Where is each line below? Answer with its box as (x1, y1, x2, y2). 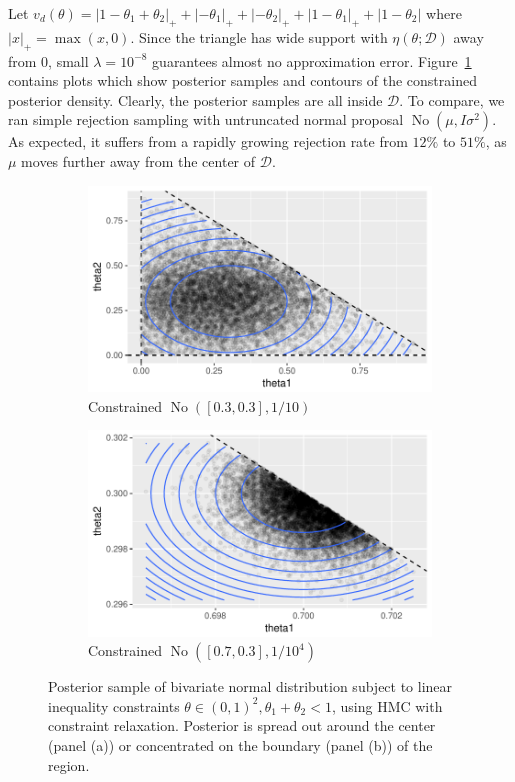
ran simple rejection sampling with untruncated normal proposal (8, 109, 404, 130)
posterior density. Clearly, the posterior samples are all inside (8, 89, 383, 110)
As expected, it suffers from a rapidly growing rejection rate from (8, 131, 408, 152)
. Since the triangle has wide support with (130, 26, 388, 47)
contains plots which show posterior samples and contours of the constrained (8, 70, 477, 91)
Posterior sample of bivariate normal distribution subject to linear (48, 676, 453, 697)
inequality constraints (48, 695, 180, 716)
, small (48, 50, 89, 71)
